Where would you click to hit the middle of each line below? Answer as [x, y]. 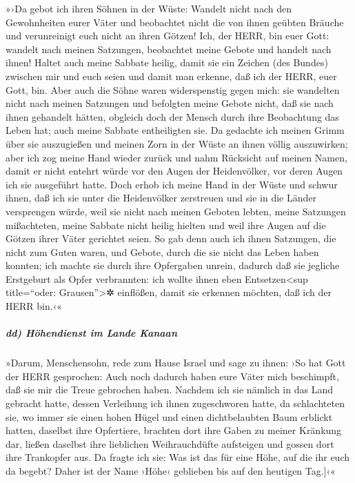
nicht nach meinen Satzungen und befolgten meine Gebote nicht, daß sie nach [170, 103]
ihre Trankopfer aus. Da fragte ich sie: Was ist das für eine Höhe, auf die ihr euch [177, 457]
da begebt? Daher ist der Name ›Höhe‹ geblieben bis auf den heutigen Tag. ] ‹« [171, 470]
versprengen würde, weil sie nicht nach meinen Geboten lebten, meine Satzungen [176, 211]
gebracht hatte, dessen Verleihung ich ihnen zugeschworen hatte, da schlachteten [175, 403]
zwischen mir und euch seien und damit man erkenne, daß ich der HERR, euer [171, 76]
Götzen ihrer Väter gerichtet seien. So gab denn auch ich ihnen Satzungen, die [171, 238]
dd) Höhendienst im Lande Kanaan [91, 333]
